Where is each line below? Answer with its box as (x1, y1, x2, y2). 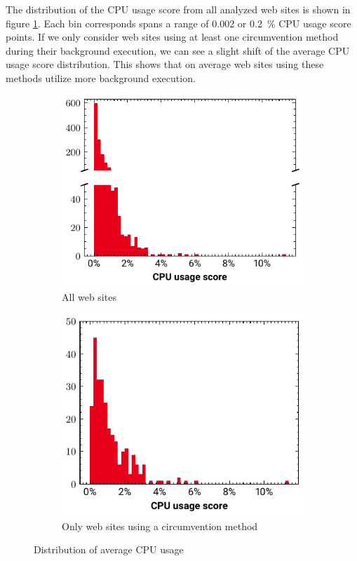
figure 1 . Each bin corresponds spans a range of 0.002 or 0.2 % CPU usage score (6, 15, 351, 30)
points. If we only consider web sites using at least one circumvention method (6, 29, 339, 44)
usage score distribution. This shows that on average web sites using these (6, 57, 324, 72)
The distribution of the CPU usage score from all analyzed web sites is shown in (6, 2, 351, 16)
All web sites (62, 289, 116, 304)
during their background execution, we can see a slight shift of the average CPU (6, 43, 350, 58)
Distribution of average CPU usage (34, 542, 184, 557)
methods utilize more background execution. (6, 70, 196, 85)
